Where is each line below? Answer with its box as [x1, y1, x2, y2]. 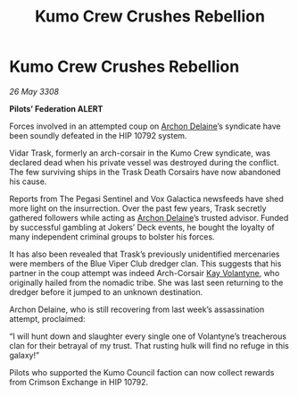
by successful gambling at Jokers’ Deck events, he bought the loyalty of [9, 222, 275, 232]
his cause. [9, 176, 47, 187]
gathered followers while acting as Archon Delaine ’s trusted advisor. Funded [9, 212, 289, 223]
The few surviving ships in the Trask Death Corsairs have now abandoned [9, 166, 281, 177]
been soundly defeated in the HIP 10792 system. [9, 130, 187, 140]
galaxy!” [9, 350, 40, 360]
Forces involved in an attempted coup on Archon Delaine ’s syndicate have [9, 121, 281, 131]
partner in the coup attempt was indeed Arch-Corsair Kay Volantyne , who [9, 267, 280, 278]
